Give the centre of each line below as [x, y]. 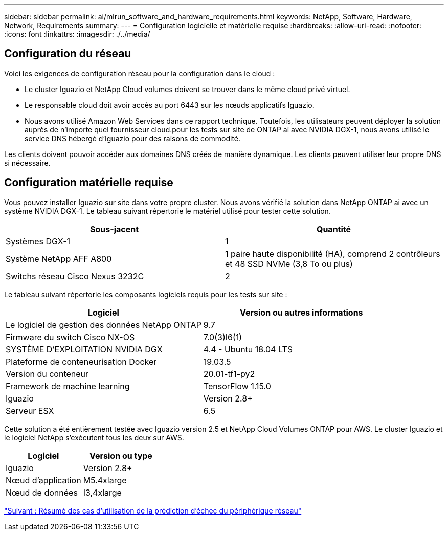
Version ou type [121, 455]
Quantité [334, 229]
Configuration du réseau [68, 54]
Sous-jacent [114, 229]
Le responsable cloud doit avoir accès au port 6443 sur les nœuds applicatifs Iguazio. [170, 105]
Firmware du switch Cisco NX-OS [70, 337]
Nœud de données [42, 492]
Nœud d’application [43, 480]
